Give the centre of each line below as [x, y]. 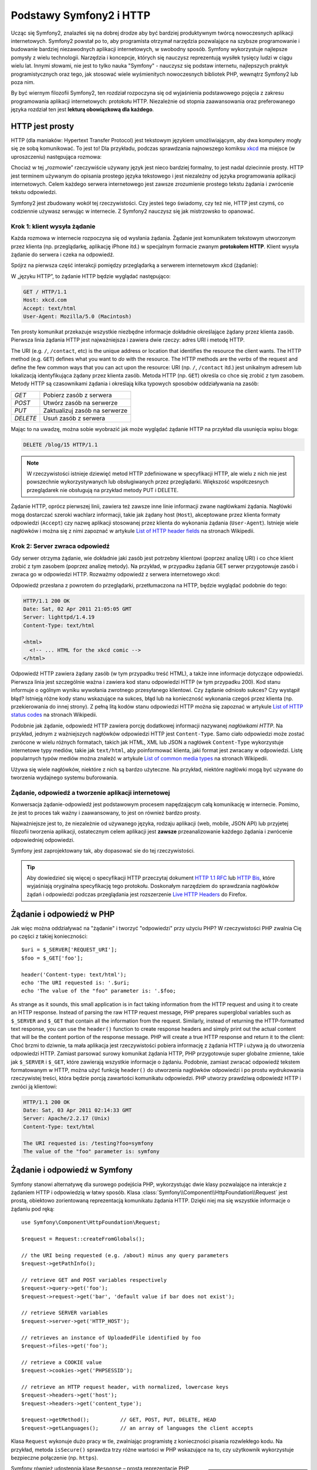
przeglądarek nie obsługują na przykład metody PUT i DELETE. [103, 490]
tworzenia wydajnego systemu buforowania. [64, 778]
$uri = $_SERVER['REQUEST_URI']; [69, 950]
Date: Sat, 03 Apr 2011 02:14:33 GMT [77, 1110]
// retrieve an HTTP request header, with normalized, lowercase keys [125, 1387]
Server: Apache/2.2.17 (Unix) [67, 1118]
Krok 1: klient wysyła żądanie [53, 226]
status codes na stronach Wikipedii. [54, 715]
